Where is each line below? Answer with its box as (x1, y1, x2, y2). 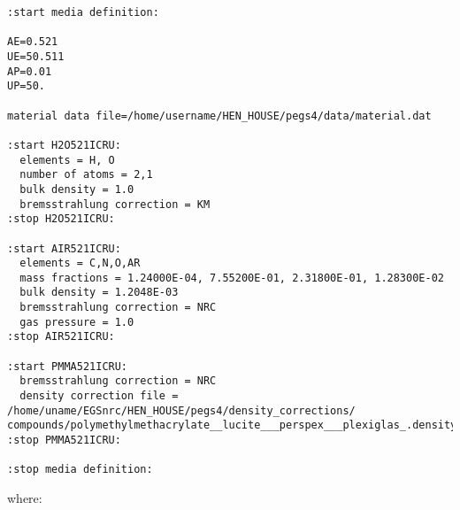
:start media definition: (7, 6, 159, 19)
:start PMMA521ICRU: (7, 359, 128, 373)
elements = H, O (19, 153, 115, 166)
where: (7, 489, 42, 506)
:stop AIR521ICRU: (7, 330, 115, 344)
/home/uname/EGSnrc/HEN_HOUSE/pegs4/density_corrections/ (7, 404, 356, 417)
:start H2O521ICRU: (7, 138, 121, 151)
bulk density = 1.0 (19, 182, 134, 196)
